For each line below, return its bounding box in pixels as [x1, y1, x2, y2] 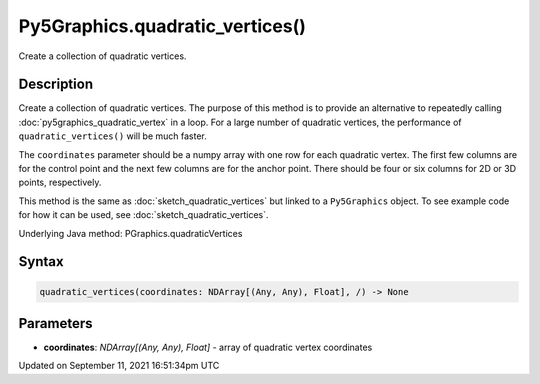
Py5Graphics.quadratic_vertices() [18, 15, 307, 37]
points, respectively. [18, 176, 102, 189]
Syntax [18, 253, 64, 270]
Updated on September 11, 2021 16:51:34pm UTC [18, 360, 220, 372]
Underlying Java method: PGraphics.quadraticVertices [18, 227, 243, 239]
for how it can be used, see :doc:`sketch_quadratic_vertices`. [18, 209, 269, 221]
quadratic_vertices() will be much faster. [18, 130, 207, 142]
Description [18, 76, 94, 93]
